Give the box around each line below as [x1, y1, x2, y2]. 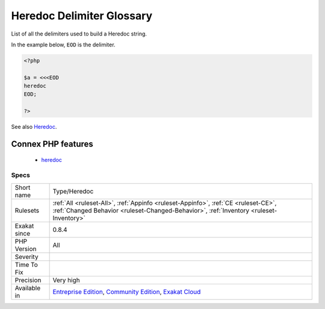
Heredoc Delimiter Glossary [11, 9, 153, 22]
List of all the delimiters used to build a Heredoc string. [11, 30, 147, 37]
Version [14, 245, 37, 253]
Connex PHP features [11, 139, 93, 149]
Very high [52, 276, 81, 284]
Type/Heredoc [52, 187, 94, 195]
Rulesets [14, 206, 39, 214]
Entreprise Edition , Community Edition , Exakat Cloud [52, 287, 201, 296]
